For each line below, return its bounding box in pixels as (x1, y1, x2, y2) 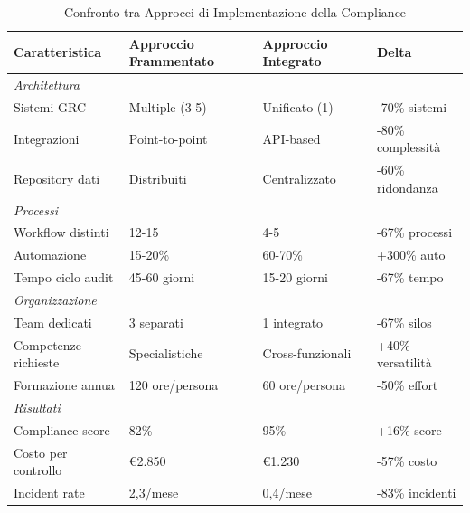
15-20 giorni (262, 268, 328, 287)
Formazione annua (14, 375, 115, 394)
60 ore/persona (262, 375, 346, 394)
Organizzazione (14, 290, 97, 309)
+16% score (377, 420, 442, 439)
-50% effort (377, 375, 438, 394)
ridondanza (377, 177, 438, 196)
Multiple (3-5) (128, 97, 207, 116)
